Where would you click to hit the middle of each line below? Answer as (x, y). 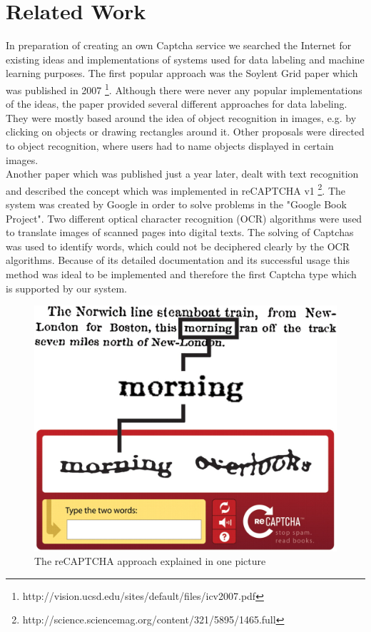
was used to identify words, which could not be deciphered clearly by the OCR (178, 246)
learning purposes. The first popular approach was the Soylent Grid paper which (182, 73)
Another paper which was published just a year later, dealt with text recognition (182, 174)
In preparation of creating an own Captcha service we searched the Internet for (179, 45)
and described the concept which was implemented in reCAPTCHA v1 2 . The (176, 189)
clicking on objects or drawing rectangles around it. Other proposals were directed (185, 132)
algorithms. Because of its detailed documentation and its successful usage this (178, 260)
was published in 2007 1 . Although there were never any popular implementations (184, 88)
